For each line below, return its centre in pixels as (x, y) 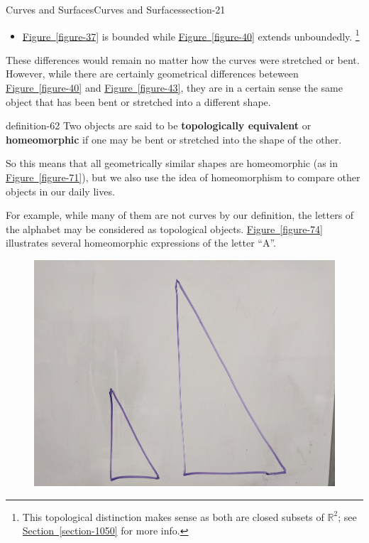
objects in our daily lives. (60, 191)
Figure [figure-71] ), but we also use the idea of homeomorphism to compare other (183, 177)
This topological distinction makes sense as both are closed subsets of (173, 516)
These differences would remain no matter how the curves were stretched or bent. (183, 59)
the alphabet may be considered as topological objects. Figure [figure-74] (165, 229)
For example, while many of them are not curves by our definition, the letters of (180, 215)
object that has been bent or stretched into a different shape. (138, 101)
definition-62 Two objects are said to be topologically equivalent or (159, 125)
